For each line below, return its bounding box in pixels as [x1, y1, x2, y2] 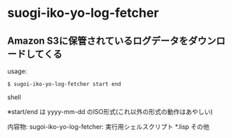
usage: [7, 67, 28, 75]
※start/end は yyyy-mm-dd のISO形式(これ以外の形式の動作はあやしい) [7, 108, 213, 115]
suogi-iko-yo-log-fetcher [7, 5, 159, 21]
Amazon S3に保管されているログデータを [7, 34, 189, 46]
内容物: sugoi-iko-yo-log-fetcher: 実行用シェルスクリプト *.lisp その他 [7, 123, 210, 131]
